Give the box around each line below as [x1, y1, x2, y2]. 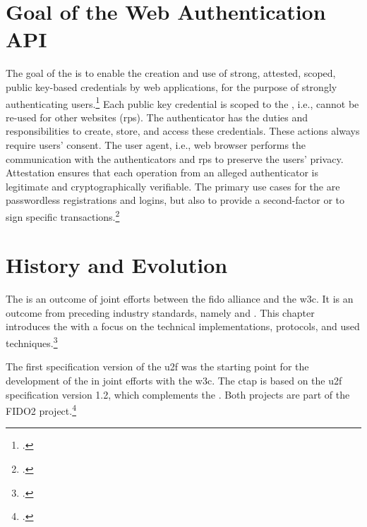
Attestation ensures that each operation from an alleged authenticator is [6, 165, 319, 180]
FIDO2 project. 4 [6, 401, 77, 418]
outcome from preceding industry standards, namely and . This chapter [6, 305, 315, 320]
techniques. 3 [6, 334, 58, 350]
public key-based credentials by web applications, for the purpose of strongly [6, 79, 337, 94]
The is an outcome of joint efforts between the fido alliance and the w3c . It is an [6, 291, 354, 306]
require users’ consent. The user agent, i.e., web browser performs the [6, 137, 306, 152]
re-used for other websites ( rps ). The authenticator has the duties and [6, 109, 308, 124]
